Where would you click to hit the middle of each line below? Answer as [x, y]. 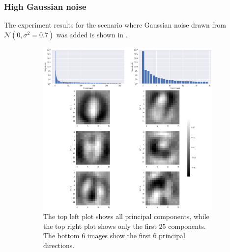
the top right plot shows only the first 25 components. [125, 226]
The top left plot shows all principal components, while [126, 216]
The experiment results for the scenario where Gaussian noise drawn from [115, 25]
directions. [59, 245]
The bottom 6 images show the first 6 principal [114, 236]
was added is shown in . [92, 34]
